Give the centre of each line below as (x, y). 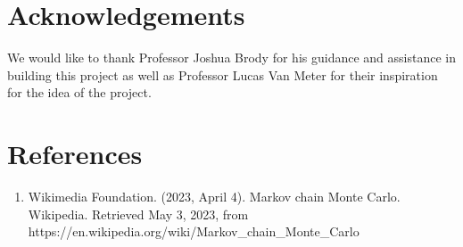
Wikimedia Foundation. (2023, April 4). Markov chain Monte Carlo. (214, 197)
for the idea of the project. (79, 92)
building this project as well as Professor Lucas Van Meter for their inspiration (223, 74)
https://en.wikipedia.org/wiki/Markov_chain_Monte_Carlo (194, 231)
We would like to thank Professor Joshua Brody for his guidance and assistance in (231, 58)
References (75, 154)
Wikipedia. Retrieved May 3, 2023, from (138, 214)
